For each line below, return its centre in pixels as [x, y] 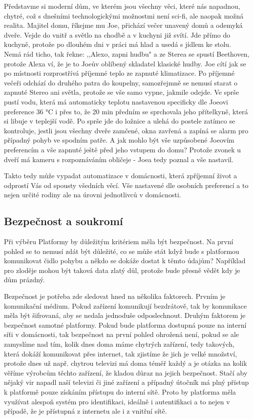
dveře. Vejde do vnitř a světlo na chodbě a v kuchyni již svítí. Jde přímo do [117, 34]
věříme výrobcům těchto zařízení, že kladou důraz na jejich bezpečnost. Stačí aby [126, 372]
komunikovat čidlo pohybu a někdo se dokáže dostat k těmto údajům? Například [125, 261]
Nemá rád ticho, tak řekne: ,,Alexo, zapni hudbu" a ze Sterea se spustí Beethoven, [127, 53]
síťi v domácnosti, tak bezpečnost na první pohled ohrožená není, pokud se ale [122, 334]
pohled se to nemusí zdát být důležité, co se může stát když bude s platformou [122, 251]
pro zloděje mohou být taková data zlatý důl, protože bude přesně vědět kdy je [122, 270]
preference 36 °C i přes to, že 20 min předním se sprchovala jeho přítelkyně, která [126, 111]
